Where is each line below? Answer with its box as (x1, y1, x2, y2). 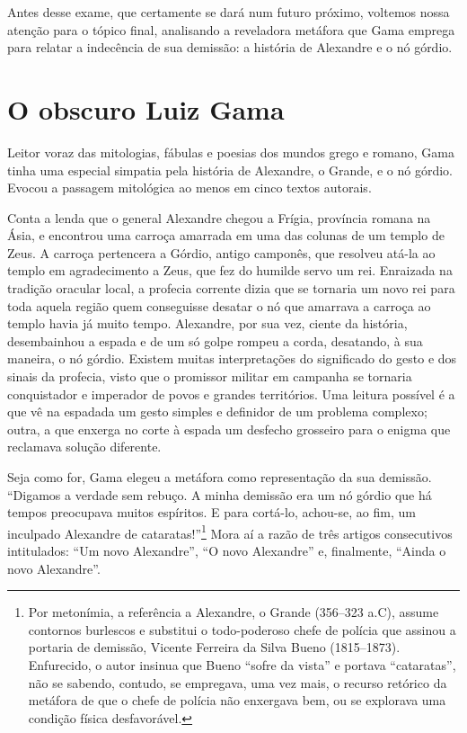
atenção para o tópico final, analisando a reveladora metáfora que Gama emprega (7, 20, 455, 39)
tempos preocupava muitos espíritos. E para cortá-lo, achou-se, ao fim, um (7, 503, 416, 522)
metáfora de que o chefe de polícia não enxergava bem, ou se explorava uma (28, 691, 446, 710)
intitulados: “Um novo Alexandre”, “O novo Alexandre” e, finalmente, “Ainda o (7, 541, 446, 560)
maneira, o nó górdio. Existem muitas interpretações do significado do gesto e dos (7, 349, 457, 368)
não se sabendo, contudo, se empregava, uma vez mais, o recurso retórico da (28, 673, 447, 692)
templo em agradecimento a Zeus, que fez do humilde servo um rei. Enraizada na (7, 261, 453, 280)
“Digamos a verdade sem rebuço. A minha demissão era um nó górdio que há (7, 485, 432, 504)
